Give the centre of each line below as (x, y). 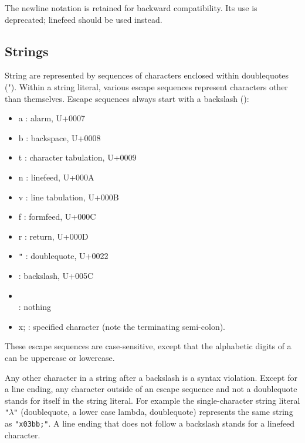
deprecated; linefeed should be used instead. (84, 19)
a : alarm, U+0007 (52, 118)
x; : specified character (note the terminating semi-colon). (122, 326)
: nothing (35, 307)
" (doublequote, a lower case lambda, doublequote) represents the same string (153, 412)
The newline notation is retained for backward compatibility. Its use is (131, 8)
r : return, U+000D (53, 236)
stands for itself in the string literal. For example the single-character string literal (152, 400)
